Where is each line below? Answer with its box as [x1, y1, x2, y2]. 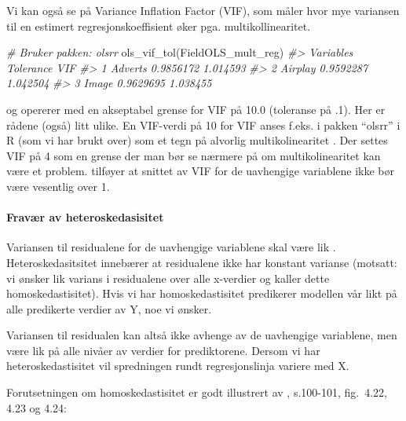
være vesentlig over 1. [6, 178, 110, 194]
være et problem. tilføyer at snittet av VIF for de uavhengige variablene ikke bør [6, 163, 395, 179]
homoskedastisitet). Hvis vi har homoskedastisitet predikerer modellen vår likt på [6, 285, 397, 302]
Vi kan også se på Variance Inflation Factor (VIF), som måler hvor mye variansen [6, 2, 400, 18]
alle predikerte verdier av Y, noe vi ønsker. [6, 300, 212, 317]
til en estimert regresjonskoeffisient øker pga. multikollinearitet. [6, 17, 311, 34]
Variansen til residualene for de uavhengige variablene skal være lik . [6, 239, 336, 255]
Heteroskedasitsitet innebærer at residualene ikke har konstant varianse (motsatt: [6, 254, 397, 270]
